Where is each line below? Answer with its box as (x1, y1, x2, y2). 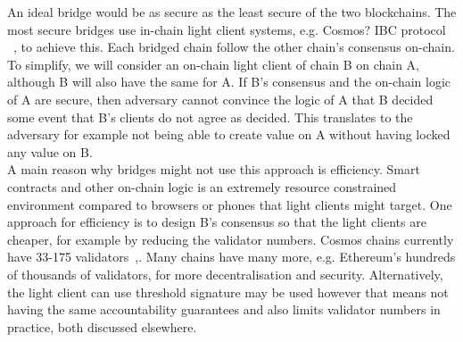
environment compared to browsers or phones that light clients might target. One (7, 195, 452, 213)
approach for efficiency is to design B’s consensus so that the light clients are (7, 213, 426, 231)
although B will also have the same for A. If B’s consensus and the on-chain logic (7, 72, 451, 91)
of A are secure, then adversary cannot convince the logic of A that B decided (7, 89, 434, 108)
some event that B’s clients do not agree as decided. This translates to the (7, 107, 413, 126)
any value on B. (7, 142, 93, 161)
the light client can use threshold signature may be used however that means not (7, 282, 449, 301)
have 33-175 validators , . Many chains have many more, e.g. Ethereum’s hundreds (7, 247, 456, 266)
